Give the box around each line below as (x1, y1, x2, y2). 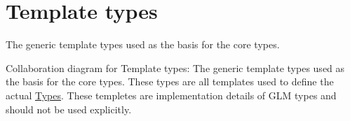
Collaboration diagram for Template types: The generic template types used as (6, 60, 345, 75)
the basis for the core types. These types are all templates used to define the (6, 74, 334, 89)
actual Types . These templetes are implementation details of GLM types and (6, 87, 337, 102)
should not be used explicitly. (6, 101, 132, 116)
